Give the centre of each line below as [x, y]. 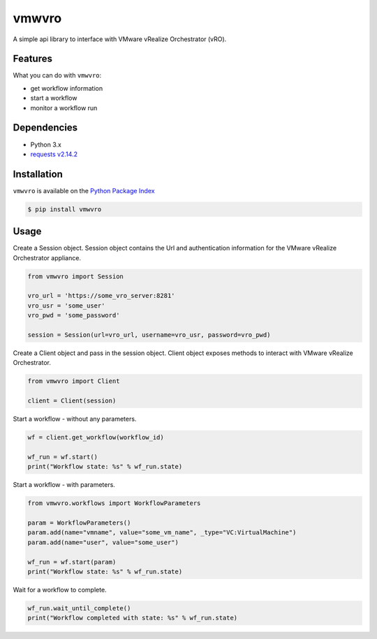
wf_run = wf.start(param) [72, 562]
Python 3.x [46, 144]
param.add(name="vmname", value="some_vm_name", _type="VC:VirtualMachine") [162, 533]
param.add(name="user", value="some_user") [103, 542]
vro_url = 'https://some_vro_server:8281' [101, 296]
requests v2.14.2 [54, 154]
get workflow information [67, 88]
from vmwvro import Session [75, 276]
